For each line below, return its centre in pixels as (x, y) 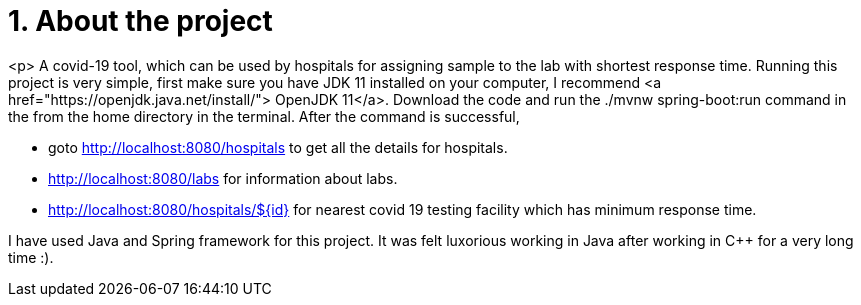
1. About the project (140, 21)
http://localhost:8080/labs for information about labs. (223, 178)
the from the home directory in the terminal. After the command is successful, (264, 116)
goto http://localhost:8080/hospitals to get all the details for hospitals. (278, 147)
